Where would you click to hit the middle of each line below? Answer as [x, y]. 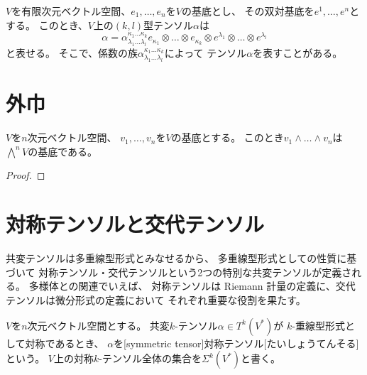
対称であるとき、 [65, 343]
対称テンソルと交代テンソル [135, 224]
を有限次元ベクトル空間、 [71, 11]
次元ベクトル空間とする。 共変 [98, 325]
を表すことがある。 [298, 52]
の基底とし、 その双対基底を [248, 11]
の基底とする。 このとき [228, 137]
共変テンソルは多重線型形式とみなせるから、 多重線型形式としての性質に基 [181, 258]
